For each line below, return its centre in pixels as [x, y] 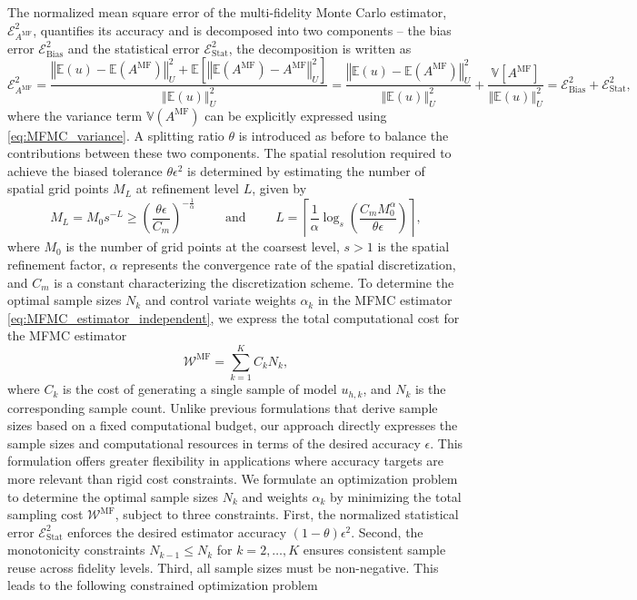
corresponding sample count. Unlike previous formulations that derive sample [223, 407]
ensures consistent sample [374, 550]
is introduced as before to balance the [343, 135]
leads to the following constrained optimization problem [163, 585]
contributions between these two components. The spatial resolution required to [229, 153]
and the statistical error [134, 48]
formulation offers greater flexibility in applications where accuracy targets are [226, 461]
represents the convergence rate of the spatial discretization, [289, 264]
